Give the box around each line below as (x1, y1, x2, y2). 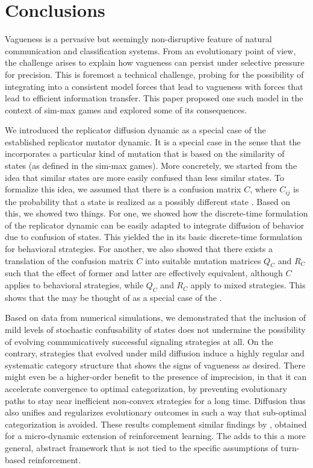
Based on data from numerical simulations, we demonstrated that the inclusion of (5, 311, 306, 324)
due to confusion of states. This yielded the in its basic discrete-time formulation (5, 230, 303, 243)
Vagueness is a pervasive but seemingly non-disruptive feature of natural (5, 33, 272, 45)
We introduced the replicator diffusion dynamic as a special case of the (5, 124, 266, 136)
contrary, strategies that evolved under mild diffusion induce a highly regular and (5, 347, 305, 359)
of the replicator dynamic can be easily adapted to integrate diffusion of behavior (5, 218, 305, 231)
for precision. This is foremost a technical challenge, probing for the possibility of (5, 68, 304, 80)
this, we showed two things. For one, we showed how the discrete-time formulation (5, 207, 308, 220)
